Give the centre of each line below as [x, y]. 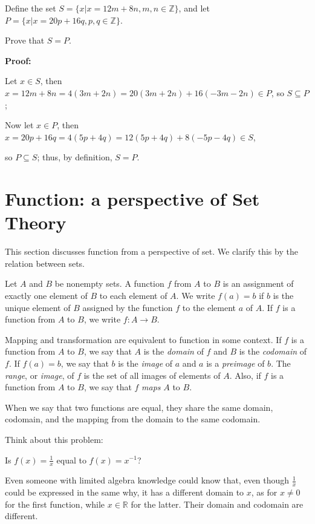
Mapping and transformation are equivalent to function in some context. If [143, 339]
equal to [71, 460]
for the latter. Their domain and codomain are [217, 504]
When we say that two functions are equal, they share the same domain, [139, 407]
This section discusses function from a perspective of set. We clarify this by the [151, 251]
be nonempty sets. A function [109, 283]
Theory [36, 222]
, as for [264, 492]
